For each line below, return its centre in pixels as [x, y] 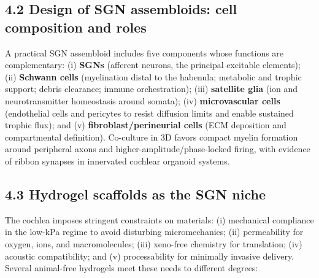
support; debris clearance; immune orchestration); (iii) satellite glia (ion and [152, 89]
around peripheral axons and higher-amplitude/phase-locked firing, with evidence [158, 149]
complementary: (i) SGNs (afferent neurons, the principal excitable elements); [153, 65]
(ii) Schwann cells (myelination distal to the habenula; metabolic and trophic [153, 76]
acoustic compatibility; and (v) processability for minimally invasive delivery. [150, 256]
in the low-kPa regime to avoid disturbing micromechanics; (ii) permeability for [154, 232]
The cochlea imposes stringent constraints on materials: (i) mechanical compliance [159, 219]
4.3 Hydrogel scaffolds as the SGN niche [135, 194]
